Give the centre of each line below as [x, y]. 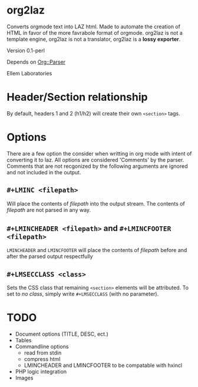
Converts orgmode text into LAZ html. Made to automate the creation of [93, 27]
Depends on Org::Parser [36, 62]
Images [24, 378]
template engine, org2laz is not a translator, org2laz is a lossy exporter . [94, 39]
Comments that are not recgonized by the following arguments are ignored [97, 166]
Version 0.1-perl [26, 50]
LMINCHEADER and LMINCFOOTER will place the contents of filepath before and [97, 250]
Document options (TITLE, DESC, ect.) [62, 334]
